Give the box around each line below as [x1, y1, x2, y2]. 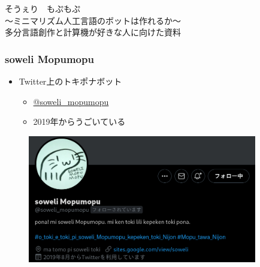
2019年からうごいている [33, 115, 126, 128]
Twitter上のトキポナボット [19, 75, 122, 87]
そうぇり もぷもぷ [5, 2, 80, 14]
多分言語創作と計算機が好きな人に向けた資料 [5, 26, 181, 38]
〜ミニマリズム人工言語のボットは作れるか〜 [5, 14, 181, 26]
